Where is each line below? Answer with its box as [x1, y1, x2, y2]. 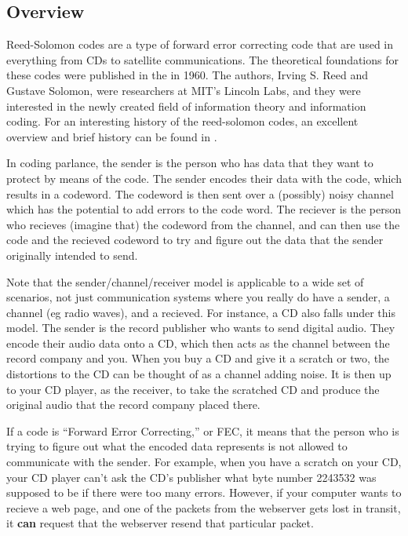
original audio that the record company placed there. [6, 396, 260, 413]
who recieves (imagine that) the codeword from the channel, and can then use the [6, 216, 400, 232]
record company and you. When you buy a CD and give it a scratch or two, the [6, 350, 390, 366]
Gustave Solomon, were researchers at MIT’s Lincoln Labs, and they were [6, 82, 361, 98]
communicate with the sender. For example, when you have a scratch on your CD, [6, 454, 402, 470]
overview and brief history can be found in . [6, 128, 217, 144]
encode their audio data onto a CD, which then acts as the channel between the [6, 334, 390, 351]
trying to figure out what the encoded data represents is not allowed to [6, 438, 348, 454]
